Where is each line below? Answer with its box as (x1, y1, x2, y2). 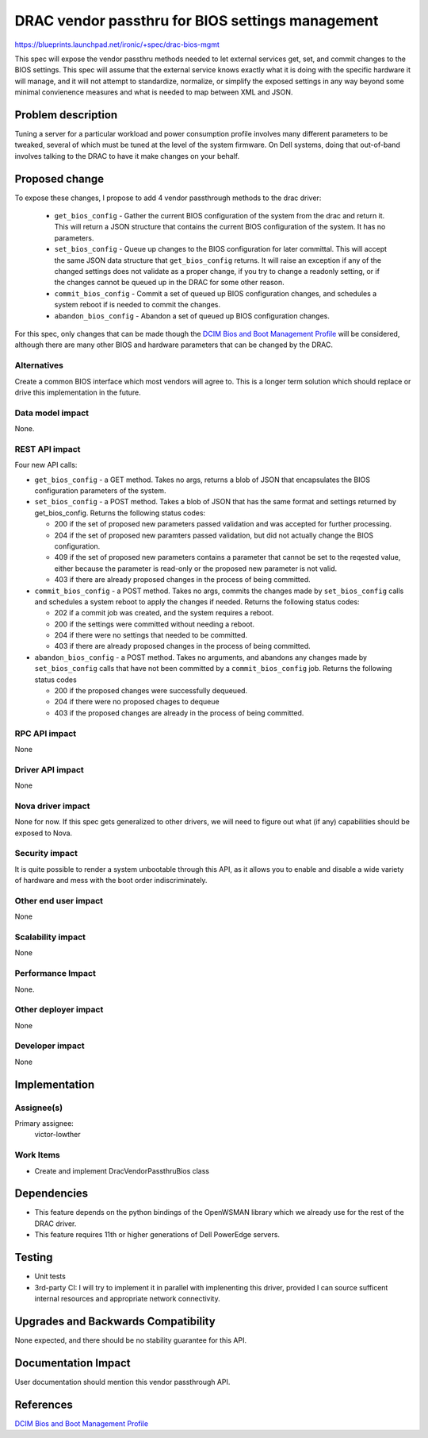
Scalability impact (14, 931, 86, 943)
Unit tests (34, 1271, 67, 1282)
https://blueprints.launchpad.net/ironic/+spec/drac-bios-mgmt (14, 40, 220, 49)
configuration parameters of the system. (34, 485, 166, 495)
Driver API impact (14, 764, 85, 775)
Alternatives (14, 360, 63, 371)
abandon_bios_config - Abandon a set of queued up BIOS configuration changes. (54, 310, 331, 321)
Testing (14, 1251, 53, 1264)
